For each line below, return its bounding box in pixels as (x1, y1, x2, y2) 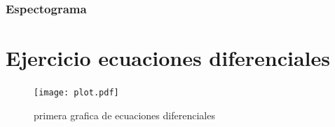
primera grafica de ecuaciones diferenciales (34, 107, 215, 122)
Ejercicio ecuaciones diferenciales (6, 44, 330, 72)
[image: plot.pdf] (34, 87, 119, 98)
